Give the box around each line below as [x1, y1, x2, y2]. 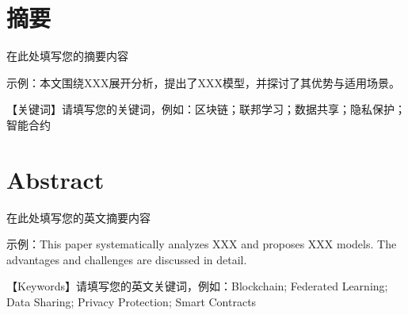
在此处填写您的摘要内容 [6, 48, 128, 64]
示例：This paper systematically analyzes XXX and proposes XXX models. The [6, 236, 397, 252]
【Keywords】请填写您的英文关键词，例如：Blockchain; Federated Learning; [6, 278, 388, 294]
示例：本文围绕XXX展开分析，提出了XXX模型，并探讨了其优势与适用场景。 [6, 74, 400, 90]
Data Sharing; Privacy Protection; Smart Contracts [6, 294, 257, 309]
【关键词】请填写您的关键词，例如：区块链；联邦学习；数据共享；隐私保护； [6, 101, 406, 117]
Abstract [6, 163, 105, 195]
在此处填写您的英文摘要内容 [6, 209, 151, 225]
